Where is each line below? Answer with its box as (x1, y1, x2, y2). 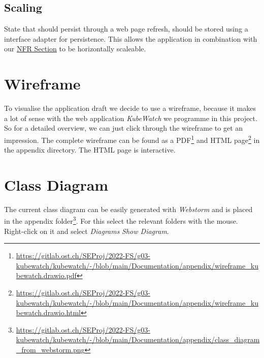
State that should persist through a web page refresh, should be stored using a (4, 23, 248, 34)
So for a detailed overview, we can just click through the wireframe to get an (4, 123, 243, 133)
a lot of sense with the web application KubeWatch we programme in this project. (4, 112, 257, 123)
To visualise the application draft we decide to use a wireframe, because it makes (4, 103, 256, 113)
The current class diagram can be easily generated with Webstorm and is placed (4, 203, 253, 214)
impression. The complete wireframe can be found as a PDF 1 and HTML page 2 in (4, 133, 260, 145)
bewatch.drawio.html (16, 307, 81, 318)
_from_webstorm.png (16, 344, 85, 355)
